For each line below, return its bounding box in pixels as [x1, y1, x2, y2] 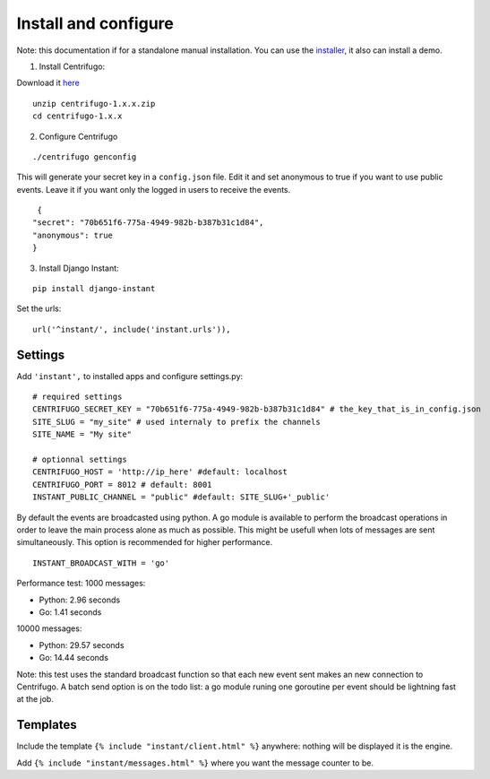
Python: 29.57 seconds [39, 639, 125, 650]
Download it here [16, 77, 80, 89]
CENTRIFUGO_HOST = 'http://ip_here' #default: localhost [32, 467, 288, 477]
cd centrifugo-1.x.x [32, 111, 123, 121]
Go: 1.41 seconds [39, 606, 102, 618]
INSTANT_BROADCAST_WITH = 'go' [32, 558, 170, 568]
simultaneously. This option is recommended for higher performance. [16, 537, 273, 548]
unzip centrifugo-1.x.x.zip [32, 99, 156, 108]
